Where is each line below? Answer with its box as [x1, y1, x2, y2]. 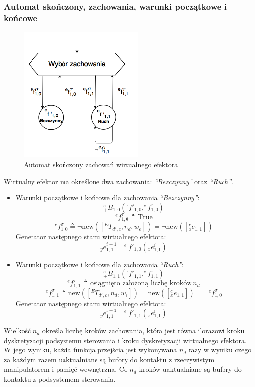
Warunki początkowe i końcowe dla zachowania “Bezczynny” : [15, 193, 200, 203]
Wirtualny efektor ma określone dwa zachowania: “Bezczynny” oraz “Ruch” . [4, 176, 233, 186]
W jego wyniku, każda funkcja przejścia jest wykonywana [4, 345, 177, 355]
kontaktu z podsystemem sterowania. [4, 374, 116, 384]
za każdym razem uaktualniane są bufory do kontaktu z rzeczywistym [4, 354, 215, 364]
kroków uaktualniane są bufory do [139, 364, 242, 374]
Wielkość [4, 325, 31, 336]
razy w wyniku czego [189, 345, 252, 355]
